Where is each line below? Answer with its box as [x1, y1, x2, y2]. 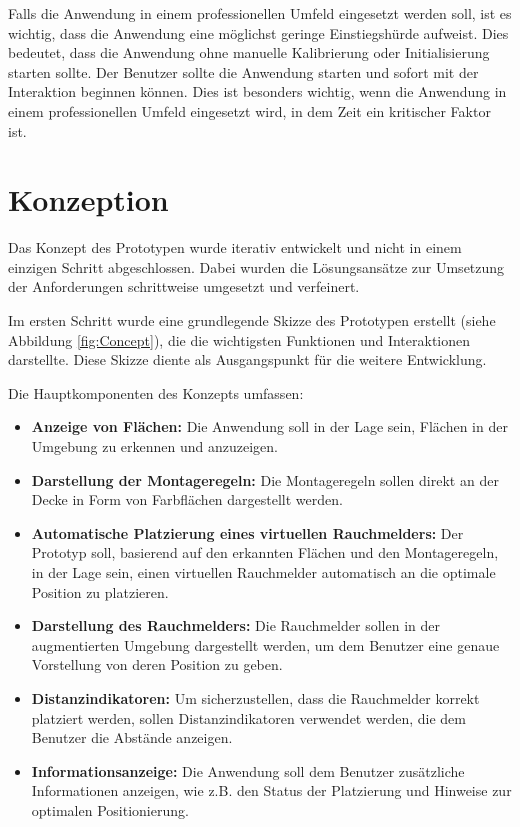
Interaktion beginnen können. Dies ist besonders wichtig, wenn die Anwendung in [8, 81, 507, 102]
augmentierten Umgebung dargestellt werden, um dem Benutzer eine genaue [31, 634, 500, 655]
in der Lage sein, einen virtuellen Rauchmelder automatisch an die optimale [31, 562, 496, 582]
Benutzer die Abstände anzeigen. [31, 727, 233, 748]
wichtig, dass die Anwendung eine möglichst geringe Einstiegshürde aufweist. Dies [8, 22, 509, 43]
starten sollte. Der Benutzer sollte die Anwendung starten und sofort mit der [8, 61, 479, 82]
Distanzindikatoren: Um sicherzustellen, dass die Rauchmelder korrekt [31, 687, 480, 708]
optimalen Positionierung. [31, 799, 189, 820]
